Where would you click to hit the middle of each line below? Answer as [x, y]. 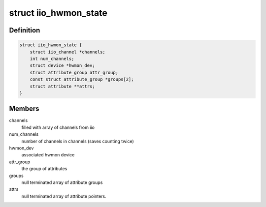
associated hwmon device [48, 155]
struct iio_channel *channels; [67, 52]
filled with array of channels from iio [58, 127]
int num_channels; [52, 59]
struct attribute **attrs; [63, 86]
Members [24, 109]
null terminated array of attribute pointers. [64, 196]
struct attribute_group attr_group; [74, 72]
